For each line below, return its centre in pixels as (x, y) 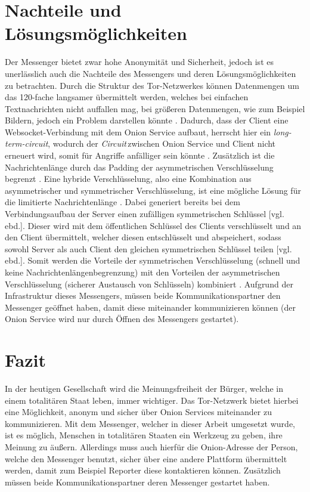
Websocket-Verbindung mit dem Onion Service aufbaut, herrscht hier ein (138, 131)
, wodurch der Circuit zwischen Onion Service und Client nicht (162, 143)
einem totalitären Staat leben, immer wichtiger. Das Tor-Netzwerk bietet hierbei (152, 400)
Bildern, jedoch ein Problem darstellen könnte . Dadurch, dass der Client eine (147, 120)
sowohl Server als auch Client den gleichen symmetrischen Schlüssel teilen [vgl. (148, 248)
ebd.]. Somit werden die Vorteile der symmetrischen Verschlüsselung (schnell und (153, 260)
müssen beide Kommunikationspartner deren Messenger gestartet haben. (137, 482)
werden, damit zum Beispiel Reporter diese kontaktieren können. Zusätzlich (143, 470)
